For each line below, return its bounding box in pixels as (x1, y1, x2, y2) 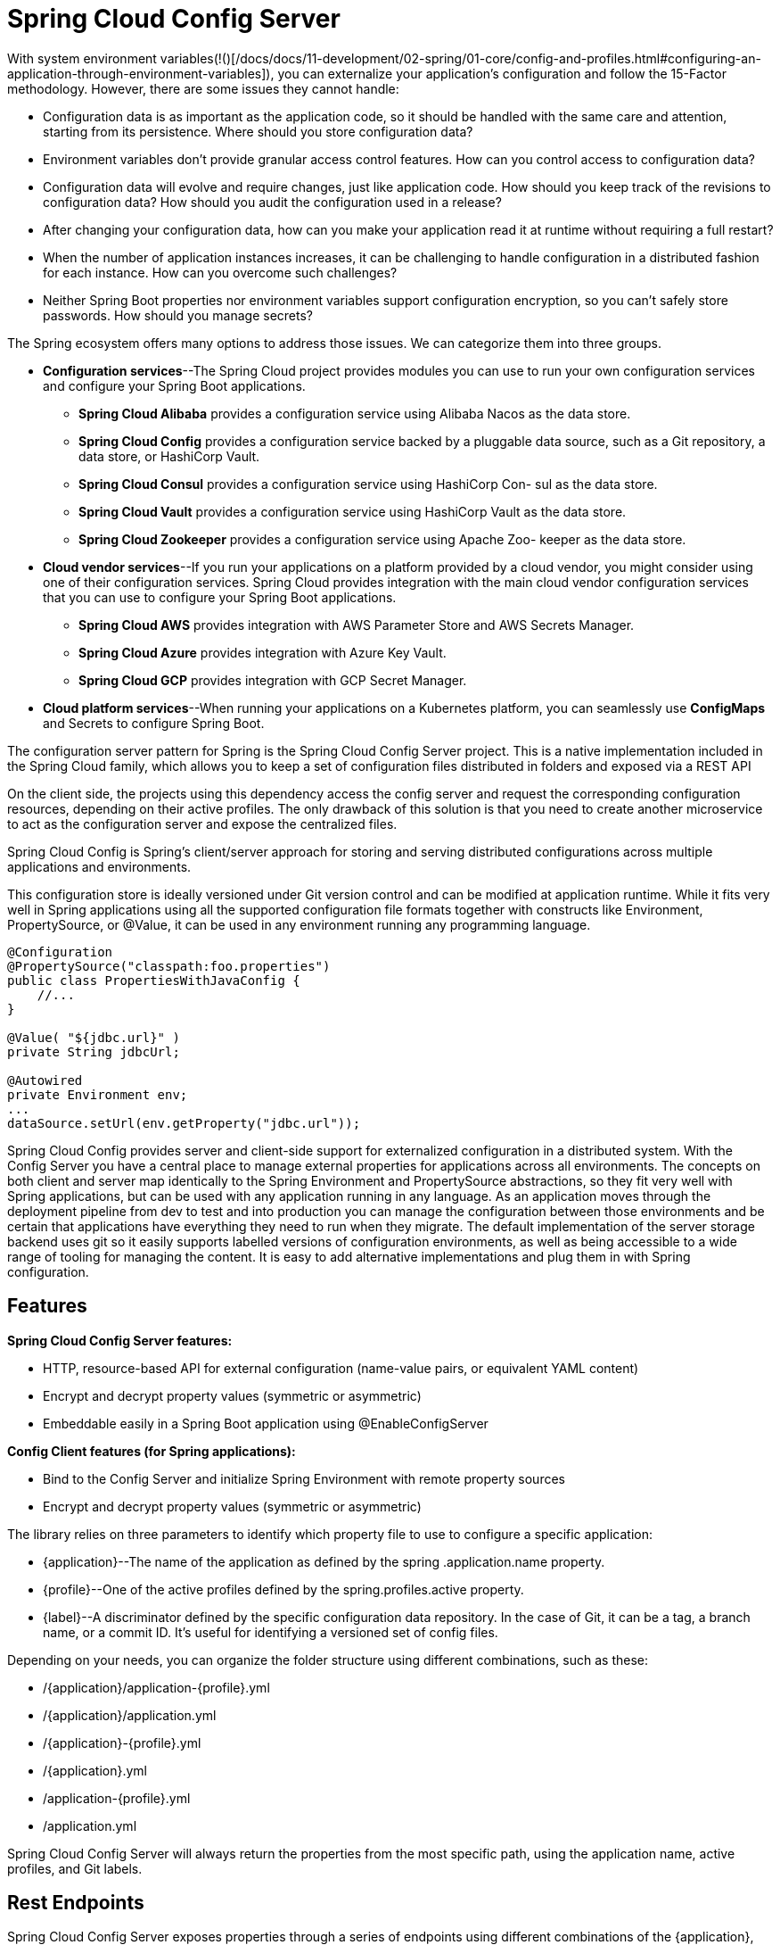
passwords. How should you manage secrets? (43, 307, 313, 323)
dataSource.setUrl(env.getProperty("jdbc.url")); (7, 1115, 361, 1130)
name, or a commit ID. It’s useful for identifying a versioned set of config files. (43, 1624, 498, 1640)
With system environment (7, 50, 157, 66)
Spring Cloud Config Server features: (7, 1332, 233, 1348)
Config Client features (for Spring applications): (7, 1443, 296, 1459)
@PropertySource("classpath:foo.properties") (7, 958, 331, 973)
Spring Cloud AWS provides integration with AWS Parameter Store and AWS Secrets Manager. (78, 617, 635, 633)
